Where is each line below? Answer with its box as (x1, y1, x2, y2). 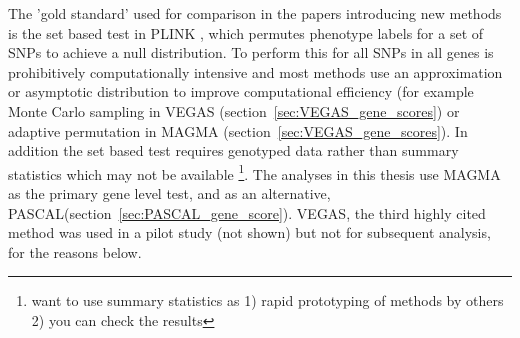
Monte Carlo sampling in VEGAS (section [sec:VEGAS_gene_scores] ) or (8, 100, 460, 121)
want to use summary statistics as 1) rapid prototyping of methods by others (31, 290, 504, 311)
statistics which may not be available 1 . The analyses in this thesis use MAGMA (8, 160, 501, 184)
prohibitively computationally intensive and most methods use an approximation (8, 61, 503, 82)
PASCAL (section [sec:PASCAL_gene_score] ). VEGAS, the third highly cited (8, 202, 486, 223)
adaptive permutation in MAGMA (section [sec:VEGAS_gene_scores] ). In (8, 120, 468, 141)
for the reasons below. (8, 241, 142, 262)
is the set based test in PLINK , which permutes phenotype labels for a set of (8, 22, 484, 43)
